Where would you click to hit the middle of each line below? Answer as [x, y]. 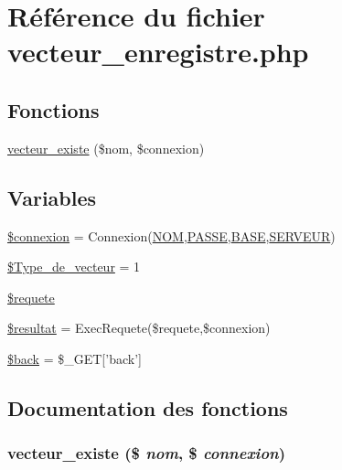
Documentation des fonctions [148, 407]
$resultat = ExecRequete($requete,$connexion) [139, 328]
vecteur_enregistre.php [158, 52]
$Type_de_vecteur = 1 [74, 267]
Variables [52, 197]
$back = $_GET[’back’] [75, 358]
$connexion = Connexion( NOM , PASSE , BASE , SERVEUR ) [171, 235]
